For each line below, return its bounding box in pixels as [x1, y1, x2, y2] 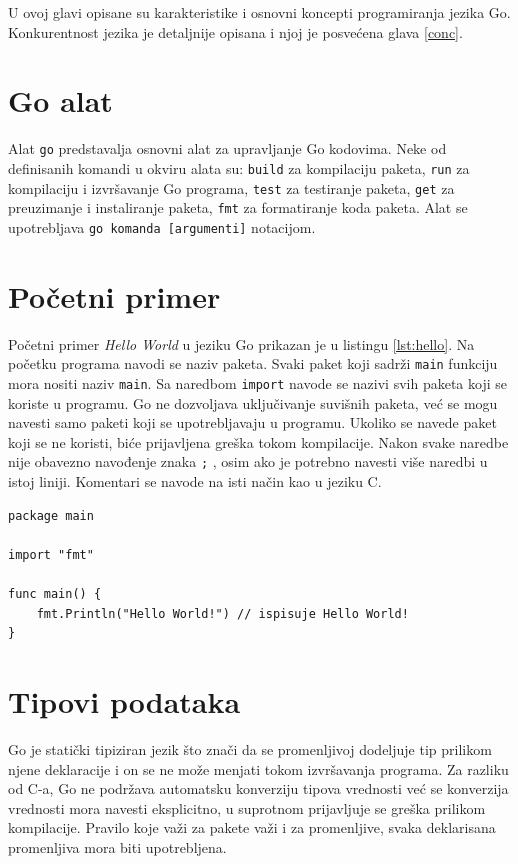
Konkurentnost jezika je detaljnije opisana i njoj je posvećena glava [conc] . [8, 21, 463, 42]
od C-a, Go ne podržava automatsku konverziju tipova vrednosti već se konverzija [8, 778, 509, 799]
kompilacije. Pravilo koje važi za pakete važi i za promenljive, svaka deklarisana [8, 817, 496, 838]
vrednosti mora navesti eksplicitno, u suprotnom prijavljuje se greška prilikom [8, 797, 486, 818]
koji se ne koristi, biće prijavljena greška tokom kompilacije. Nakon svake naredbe [8, 431, 509, 452]
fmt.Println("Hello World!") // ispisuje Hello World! [36, 606, 409, 621]
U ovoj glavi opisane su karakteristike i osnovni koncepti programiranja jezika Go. [8, 2, 511, 22]
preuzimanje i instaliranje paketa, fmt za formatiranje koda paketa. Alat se [8, 197, 468, 218]
